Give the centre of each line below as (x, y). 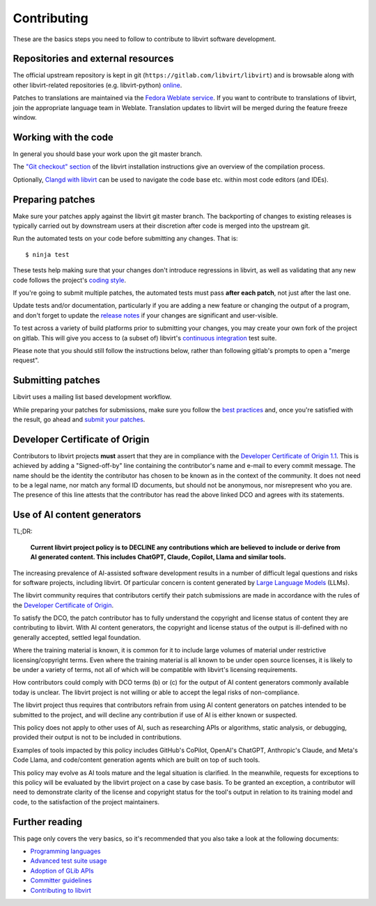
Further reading (48, 822)
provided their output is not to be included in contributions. (97, 737)
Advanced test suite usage (69, 861)
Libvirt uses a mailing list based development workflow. (92, 397)
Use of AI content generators (77, 515)
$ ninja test (47, 255)
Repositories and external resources (93, 59)
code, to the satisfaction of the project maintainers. (86, 802)
